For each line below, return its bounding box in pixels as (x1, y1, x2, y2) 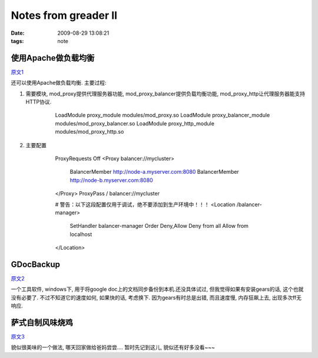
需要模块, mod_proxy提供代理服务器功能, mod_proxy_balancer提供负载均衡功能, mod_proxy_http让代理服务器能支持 (25, 90, 306, 97)
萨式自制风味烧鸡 (11, 317, 73, 327)
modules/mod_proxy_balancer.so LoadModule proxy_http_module (55, 120, 215, 127)
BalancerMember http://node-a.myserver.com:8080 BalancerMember (69, 168, 240, 175)
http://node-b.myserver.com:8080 (69, 177, 153, 184)
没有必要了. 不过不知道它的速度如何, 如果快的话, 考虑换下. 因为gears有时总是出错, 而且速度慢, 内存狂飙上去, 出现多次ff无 (11, 294, 302, 301)
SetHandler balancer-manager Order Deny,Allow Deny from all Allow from (69, 223, 249, 230)
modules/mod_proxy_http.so (55, 128, 124, 135)
